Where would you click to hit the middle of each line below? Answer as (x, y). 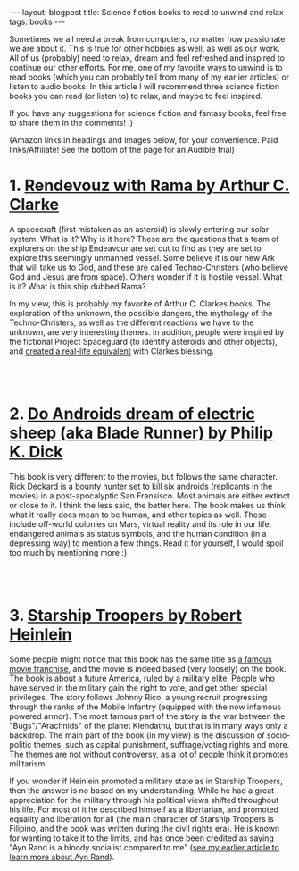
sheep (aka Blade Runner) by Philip (141, 433)
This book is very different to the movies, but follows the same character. (144, 476)
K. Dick (36, 452)
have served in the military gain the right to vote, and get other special (138, 687)
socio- (278, 735)
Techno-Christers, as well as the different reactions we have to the (132, 322)
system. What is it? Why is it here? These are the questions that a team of (144, 239)
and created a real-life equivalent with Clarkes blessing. (112, 351)
